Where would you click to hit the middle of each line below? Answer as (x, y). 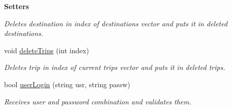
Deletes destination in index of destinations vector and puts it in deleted (116, 23)
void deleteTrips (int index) (47, 50)
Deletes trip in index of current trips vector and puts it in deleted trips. (115, 67)
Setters (17, 6)
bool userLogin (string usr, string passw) (67, 84)
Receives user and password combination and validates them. (98, 101)
